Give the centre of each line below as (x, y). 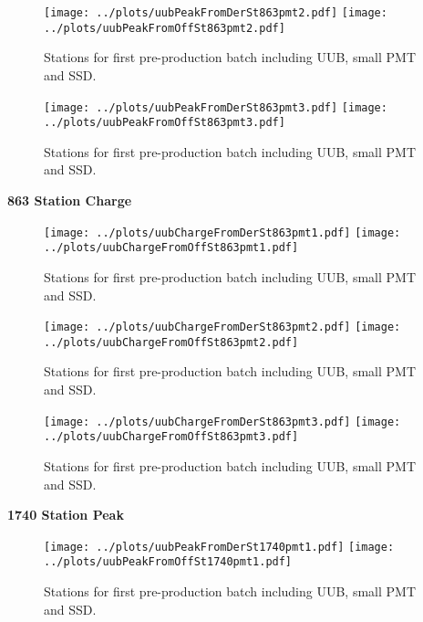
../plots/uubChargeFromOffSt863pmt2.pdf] (171, 342)
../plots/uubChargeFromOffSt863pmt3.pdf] (171, 437)
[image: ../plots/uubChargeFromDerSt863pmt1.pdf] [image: (222, 232)
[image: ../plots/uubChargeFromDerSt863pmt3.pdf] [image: (222, 422)
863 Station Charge (70, 200)
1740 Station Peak (66, 515)
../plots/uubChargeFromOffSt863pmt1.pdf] (171, 248)
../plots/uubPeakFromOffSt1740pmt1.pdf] (168, 562)
